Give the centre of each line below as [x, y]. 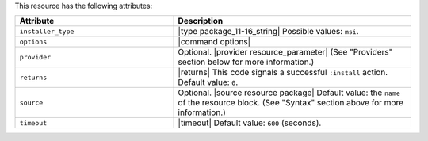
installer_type [47, 31]
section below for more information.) [246, 62]
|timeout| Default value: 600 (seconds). [250, 123]
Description [201, 21]
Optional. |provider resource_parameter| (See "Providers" [285, 52]
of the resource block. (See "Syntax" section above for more [291, 103]
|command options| [214, 42]
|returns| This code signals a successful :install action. [283, 73]
